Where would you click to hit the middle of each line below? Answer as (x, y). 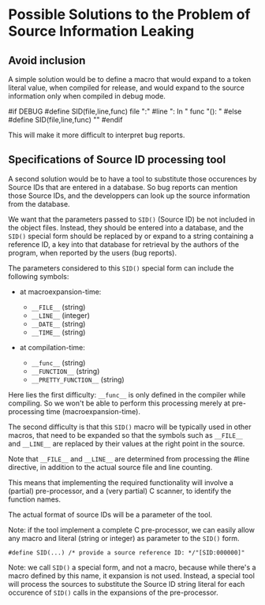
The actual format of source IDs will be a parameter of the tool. (110, 514)
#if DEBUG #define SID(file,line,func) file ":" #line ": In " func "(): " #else (125, 111)
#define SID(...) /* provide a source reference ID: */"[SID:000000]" (127, 553)
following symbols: (39, 276)
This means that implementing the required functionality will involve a (121, 482)
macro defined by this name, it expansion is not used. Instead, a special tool (131, 575)
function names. (35, 499)
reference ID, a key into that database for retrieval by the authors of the (123, 244)
